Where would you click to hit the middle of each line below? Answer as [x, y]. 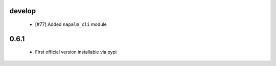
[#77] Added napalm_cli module [71, 24]
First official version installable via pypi [76, 52]
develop [22, 11]
